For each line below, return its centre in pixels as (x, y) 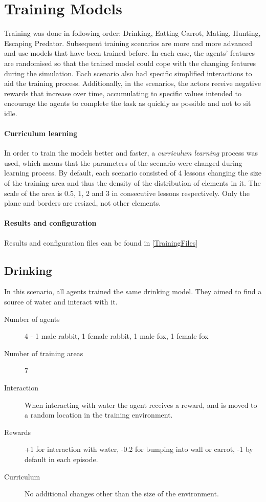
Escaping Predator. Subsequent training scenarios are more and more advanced (128, 43)
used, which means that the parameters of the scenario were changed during (123, 162)
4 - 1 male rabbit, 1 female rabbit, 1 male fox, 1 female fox (117, 336)
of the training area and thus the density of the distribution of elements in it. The (132, 183)
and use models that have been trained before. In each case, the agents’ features (130, 53)
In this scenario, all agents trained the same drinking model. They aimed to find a (133, 291)
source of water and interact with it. (61, 302)
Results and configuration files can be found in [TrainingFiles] (101, 242)
